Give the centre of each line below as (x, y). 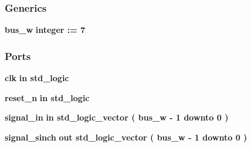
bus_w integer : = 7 (45, 30)
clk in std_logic (37, 78)
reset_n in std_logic (47, 97)
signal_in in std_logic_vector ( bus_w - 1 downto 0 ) (117, 117)
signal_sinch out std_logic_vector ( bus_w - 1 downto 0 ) (126, 137)
